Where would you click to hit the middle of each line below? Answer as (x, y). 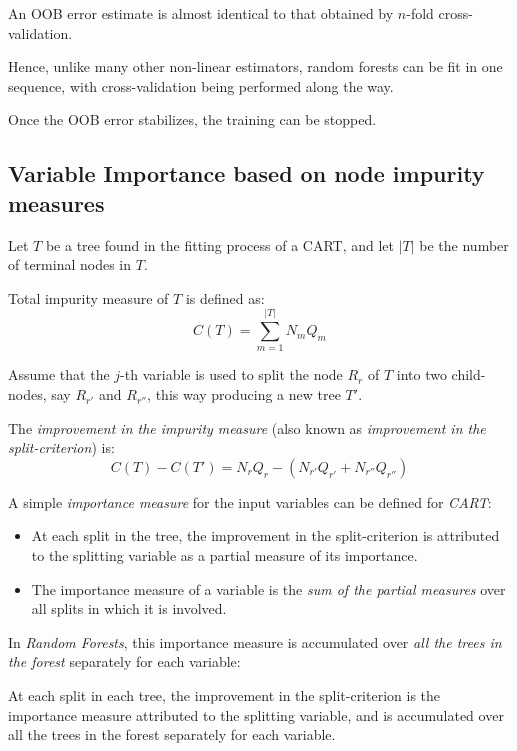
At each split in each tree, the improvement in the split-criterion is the (224, 695)
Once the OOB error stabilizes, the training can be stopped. (192, 119)
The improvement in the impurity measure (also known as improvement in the (247, 427)
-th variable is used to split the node (231, 374)
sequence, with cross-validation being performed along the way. (201, 85)
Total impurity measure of (88, 297)
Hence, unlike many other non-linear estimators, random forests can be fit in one (255, 66)
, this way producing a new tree (244, 394)
